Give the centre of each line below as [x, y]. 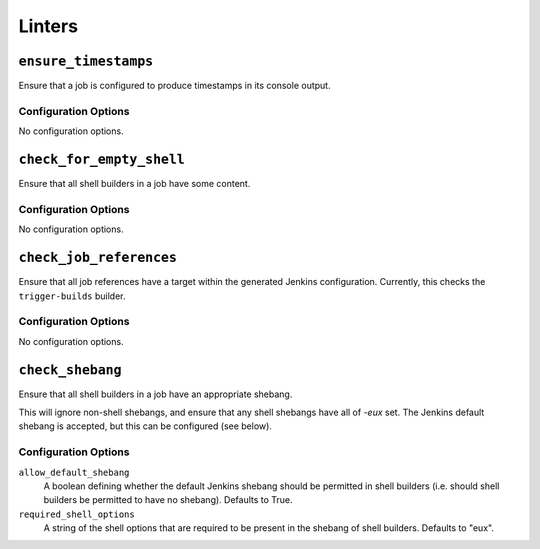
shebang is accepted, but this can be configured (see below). [145, 426]
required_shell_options [76, 514]
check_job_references [97, 258]
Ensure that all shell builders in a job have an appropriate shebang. [155, 394]
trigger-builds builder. [72, 296]
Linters [48, 26]
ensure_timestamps [86, 61]
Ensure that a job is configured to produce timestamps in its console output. [174, 86]
